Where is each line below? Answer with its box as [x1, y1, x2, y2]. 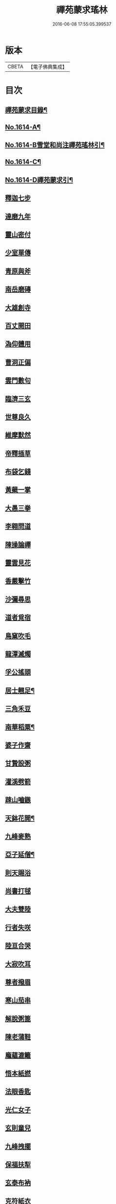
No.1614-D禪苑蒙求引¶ [5, 175, 73, 184]
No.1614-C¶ [5, 158, 41, 166]
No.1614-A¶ [5, 123, 41, 131]
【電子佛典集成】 [28, 63, 67, 70]
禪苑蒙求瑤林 [56, 4, 108, 16]
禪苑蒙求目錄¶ [5, 106, 48, 114]
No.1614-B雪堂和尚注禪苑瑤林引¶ [5, 141, 105, 149]
